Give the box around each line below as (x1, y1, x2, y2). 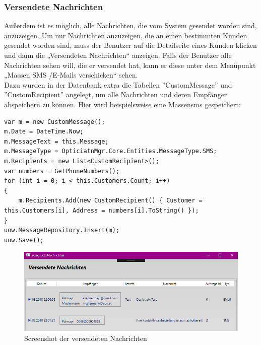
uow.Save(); (4, 236, 44, 244)
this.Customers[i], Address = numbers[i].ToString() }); (4, 206, 199, 214)
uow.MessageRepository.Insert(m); (4, 227, 120, 234)
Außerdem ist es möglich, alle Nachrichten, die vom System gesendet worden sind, (4, 20, 257, 31)
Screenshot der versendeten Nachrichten (24, 332, 147, 343)
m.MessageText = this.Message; (4, 137, 109, 145)
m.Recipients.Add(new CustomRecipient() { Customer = (18, 197, 203, 204)
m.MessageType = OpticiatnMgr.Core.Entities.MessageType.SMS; (4, 148, 217, 155)
